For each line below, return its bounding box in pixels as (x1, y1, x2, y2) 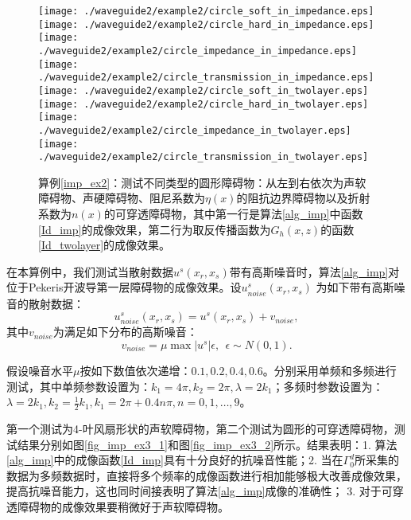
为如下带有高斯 (316, 279, 394, 295)
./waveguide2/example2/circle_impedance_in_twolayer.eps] (38, 124, 351, 136)
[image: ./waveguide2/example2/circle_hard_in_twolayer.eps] (38, 98, 369, 110)
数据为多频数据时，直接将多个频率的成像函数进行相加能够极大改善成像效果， (6, 467, 407, 483)
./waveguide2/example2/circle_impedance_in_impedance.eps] (38, 45, 357, 57)
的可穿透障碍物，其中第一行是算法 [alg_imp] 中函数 (103, 205, 363, 222)
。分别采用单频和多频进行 (262, 362, 397, 378)
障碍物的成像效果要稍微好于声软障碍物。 (17, 498, 229, 514)
